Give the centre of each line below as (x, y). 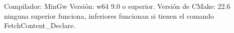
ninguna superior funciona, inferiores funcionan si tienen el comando (109, 16)
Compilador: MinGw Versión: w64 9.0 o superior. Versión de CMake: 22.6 (117, 6)
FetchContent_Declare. (40, 25)
